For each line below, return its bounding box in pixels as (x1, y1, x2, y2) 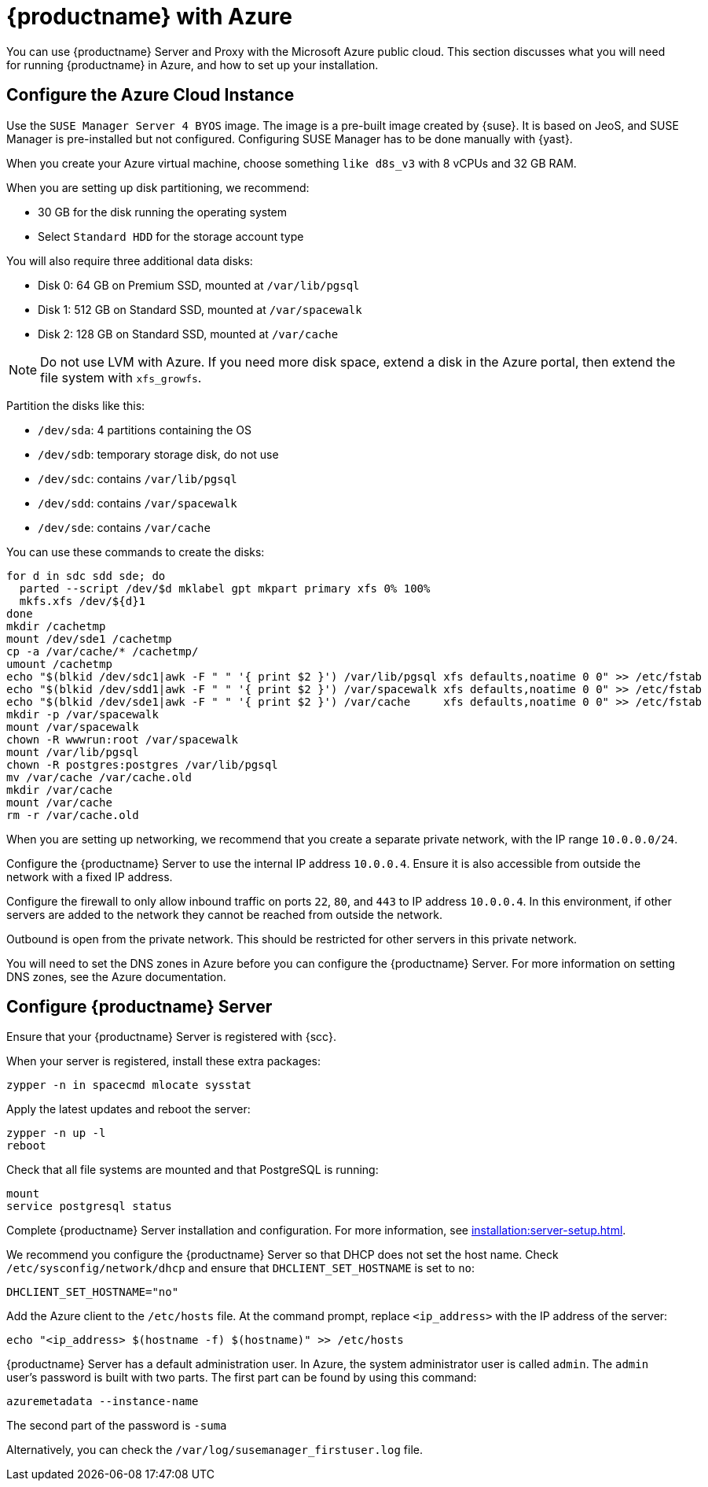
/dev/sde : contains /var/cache (38, 520, 211, 534)
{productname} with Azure (6, 3, 292, 30)
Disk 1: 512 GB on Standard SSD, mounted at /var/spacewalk (38, 302, 362, 316)
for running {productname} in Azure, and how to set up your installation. (6, 57, 379, 72)
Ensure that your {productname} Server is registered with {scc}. (6, 1030, 336, 1044)
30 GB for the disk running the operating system (38, 205, 288, 219)
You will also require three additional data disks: (6, 253, 253, 268)
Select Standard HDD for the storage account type (38, 229, 304, 243)
